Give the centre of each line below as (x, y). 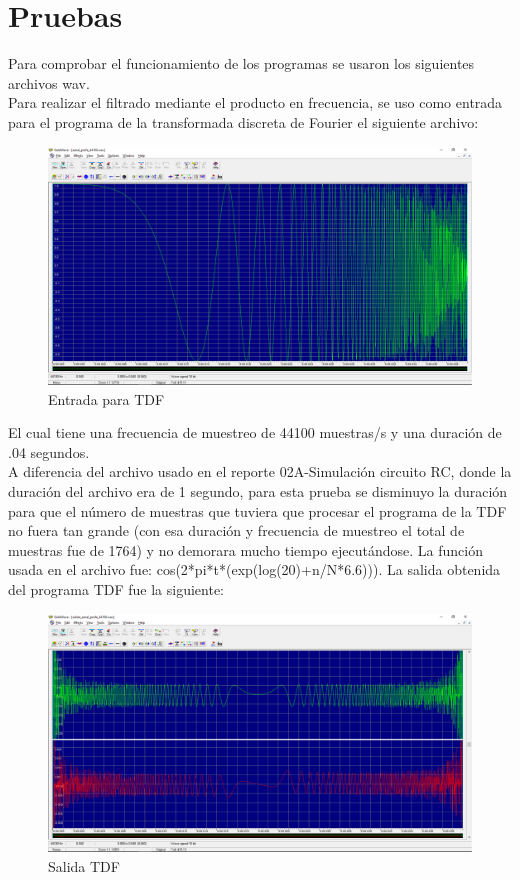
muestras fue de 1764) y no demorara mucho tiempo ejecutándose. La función (245, 549)
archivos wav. (49, 82)
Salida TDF (84, 865)
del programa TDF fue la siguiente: (116, 588)
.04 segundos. (49, 451)
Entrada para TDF (106, 398)
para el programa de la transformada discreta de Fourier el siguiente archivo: (243, 121)
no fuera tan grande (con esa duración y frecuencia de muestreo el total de (236, 530)
